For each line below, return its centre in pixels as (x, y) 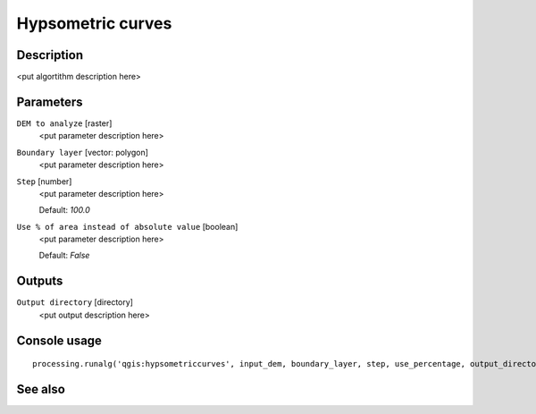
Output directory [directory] (75, 302)
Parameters (50, 101)
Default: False (64, 256)
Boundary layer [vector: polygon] (83, 152)
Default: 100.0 (65, 210)
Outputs (40, 281)
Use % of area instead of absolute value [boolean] (127, 226)
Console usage (59, 340)
